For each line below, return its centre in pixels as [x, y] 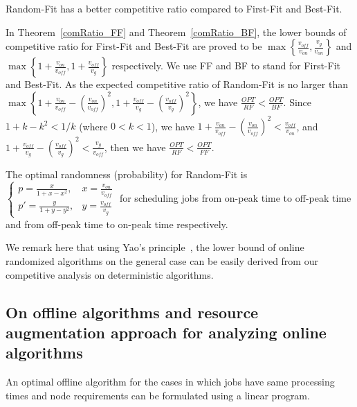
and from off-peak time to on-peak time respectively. [117, 224]
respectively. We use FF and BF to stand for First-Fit [226, 66]
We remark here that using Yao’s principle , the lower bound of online [155, 247]
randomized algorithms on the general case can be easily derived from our [162, 261]
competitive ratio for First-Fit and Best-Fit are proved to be [134, 46]
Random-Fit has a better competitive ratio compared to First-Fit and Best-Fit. [174, 8]
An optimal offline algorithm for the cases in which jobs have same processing [170, 382]
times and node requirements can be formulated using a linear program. [158, 395]
